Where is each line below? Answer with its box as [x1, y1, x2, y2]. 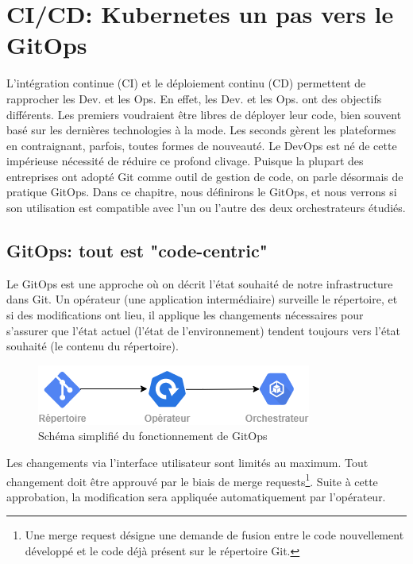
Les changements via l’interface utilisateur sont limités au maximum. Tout [6, 454, 369, 471]
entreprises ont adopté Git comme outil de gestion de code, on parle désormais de [6, 168, 403, 184]
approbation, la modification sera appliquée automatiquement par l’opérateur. [6, 488, 386, 504]
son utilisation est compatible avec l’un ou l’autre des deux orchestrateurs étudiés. [6, 199, 406, 216]
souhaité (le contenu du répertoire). [6, 338, 179, 354]
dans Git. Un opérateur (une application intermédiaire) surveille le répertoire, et [6, 291, 398, 307]
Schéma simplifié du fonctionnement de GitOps [38, 427, 268, 444]
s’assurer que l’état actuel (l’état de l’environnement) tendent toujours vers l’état [6, 322, 401, 338]
